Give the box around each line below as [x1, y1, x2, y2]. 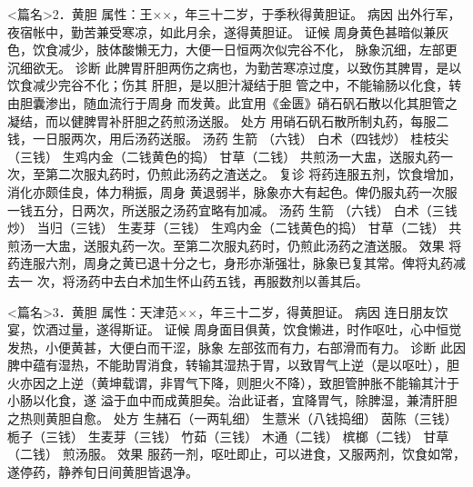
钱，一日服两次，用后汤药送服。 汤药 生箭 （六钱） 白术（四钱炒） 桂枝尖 [7, 129, 449, 148]
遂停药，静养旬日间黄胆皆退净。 [7, 462, 198, 481]
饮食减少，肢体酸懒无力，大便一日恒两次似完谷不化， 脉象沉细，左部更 [32, 40, 458, 59]
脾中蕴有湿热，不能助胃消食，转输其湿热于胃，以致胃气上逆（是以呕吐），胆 [7, 355, 459, 374]
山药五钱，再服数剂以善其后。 [189, 271, 368, 290]
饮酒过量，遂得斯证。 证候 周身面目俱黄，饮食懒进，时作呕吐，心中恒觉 [32, 320, 462, 339]
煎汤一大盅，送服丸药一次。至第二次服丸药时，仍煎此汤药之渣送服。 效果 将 [7, 235, 462, 254]
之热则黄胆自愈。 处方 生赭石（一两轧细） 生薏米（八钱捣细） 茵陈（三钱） [7, 409, 458, 428]
